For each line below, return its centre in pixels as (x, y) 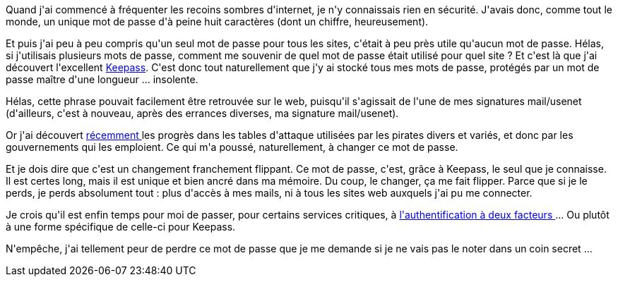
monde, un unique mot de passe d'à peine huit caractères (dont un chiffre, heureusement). (217, 22)
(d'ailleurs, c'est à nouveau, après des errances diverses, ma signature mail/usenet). (202, 113)
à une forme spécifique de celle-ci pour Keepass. (121, 227)
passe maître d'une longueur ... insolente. (102, 79)
